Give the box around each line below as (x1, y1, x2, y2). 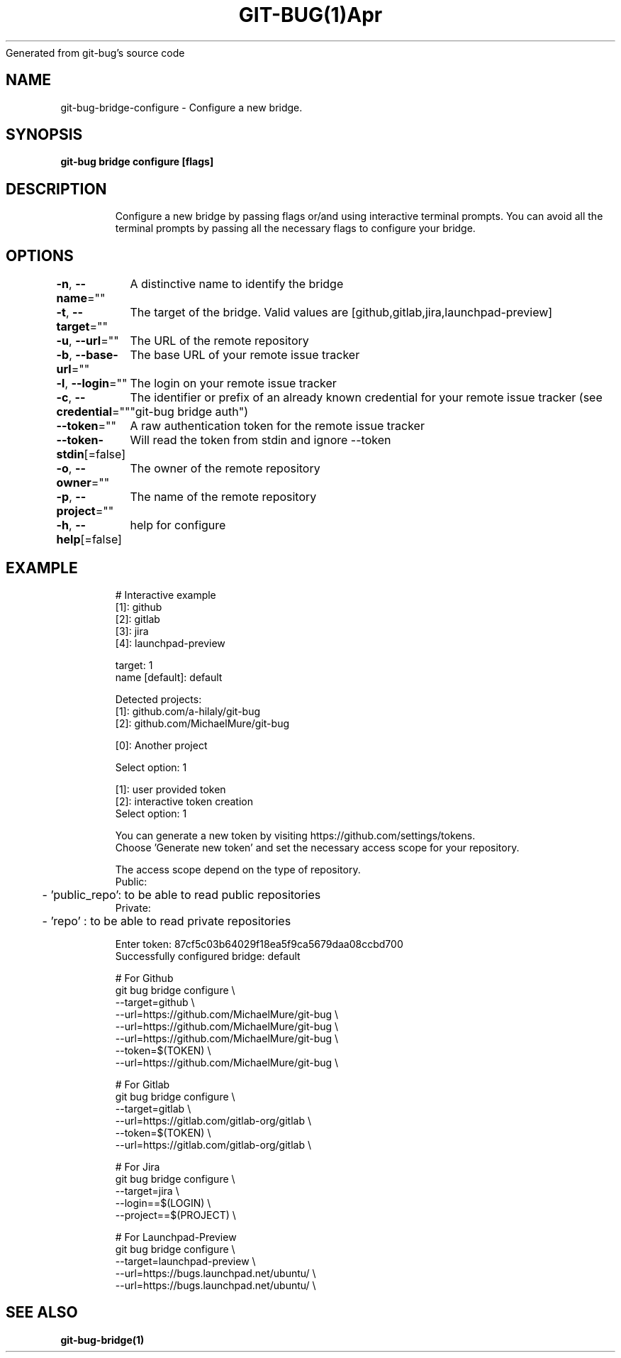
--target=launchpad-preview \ (115, 1254, 256, 1267)
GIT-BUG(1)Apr (238, 3, 383, 27)
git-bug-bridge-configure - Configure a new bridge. (60, 101, 303, 114)
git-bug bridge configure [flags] (60, 155, 214, 168)
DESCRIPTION (6, 180, 107, 198)
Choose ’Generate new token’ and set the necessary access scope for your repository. (115, 841, 520, 854)
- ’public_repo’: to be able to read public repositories (42, 887, 321, 902)
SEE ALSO (6, 1303, 78, 1322)
